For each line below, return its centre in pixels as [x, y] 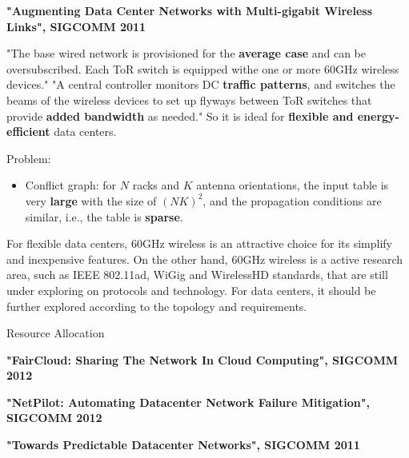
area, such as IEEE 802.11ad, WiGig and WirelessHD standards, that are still [197, 275]
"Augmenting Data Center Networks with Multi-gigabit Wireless [190, 10]
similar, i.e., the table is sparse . [104, 216]
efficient [28, 131]
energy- [378, 115]
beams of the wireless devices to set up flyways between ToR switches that [189, 100]
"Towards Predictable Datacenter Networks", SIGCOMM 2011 [183, 445]
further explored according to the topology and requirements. [157, 306]
